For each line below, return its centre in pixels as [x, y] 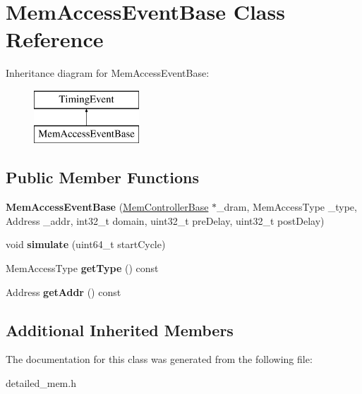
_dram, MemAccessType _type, [287, 207]
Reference [55, 39]
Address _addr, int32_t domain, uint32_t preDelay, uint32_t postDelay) [165, 220]
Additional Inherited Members [120, 330]
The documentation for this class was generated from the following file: [159, 359]
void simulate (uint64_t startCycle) [86, 244]
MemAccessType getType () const [82, 268]
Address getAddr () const [64, 291]
